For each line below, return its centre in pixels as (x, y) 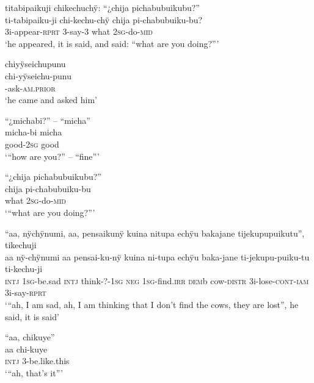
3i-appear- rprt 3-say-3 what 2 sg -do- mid (79, 31)
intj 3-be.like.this (37, 361)
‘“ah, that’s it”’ (34, 373)
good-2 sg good (32, 144)
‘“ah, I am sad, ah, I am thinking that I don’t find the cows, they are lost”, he (152, 305)
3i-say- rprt (26, 292)
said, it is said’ (32, 316)
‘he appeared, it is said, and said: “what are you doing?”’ (112, 43)
